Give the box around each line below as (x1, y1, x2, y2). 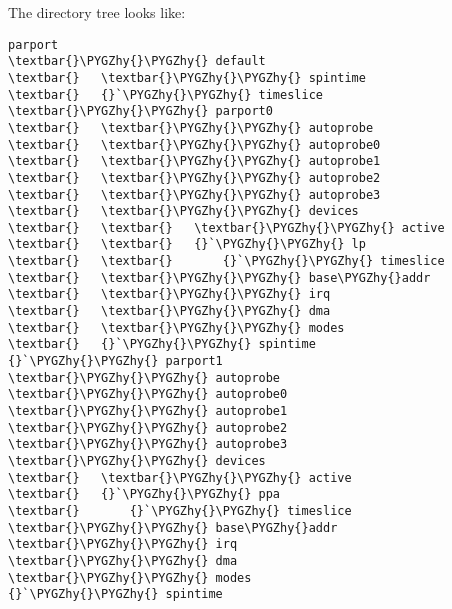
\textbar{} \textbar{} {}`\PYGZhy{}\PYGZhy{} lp (8, 237, 366, 252)
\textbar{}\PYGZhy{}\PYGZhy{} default (8, 54, 266, 69)
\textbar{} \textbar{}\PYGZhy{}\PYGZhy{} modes (8, 320, 345, 335)
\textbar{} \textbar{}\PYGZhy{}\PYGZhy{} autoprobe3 (8, 187, 381, 202)
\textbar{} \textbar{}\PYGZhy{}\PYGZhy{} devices (8, 204, 359, 219)
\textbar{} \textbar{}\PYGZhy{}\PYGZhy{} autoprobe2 (8, 170, 381, 185)
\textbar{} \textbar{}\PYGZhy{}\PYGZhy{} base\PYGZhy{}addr (8, 270, 431, 285)
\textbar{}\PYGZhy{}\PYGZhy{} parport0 (8, 104, 273, 119)
